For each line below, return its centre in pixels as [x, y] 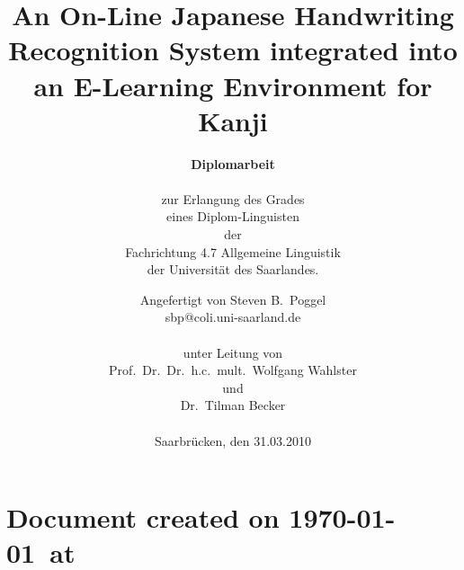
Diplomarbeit [233, 163]
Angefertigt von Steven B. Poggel [233, 299]
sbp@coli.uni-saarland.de [233, 317]
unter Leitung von [233, 352]
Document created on [143, 517]
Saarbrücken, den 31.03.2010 [233, 440]
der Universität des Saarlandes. [233, 269]
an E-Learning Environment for [233, 85]
